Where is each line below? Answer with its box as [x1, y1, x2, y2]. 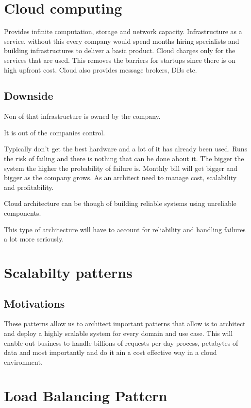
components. [4, 208, 41, 218]
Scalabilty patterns [4, 262, 133, 282]
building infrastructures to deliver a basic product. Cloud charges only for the [4, 45, 235, 56]
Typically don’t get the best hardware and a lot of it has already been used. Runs [4, 144, 248, 154]
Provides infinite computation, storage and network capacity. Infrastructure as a [4, 26, 242, 37]
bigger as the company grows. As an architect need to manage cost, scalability [4, 172, 237, 183]
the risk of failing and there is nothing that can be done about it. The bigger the [4, 153, 244, 164]
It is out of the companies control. [4, 127, 105, 137]
